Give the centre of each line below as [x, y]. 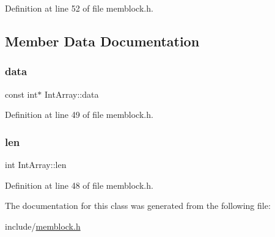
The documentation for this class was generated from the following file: [138, 206]
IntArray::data [72, 94]
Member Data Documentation [102, 41]
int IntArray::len [36, 164]
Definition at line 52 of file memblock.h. [79, 8]
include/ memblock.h [43, 226]
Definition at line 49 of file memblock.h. [79, 115]
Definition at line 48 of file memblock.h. [79, 185]
